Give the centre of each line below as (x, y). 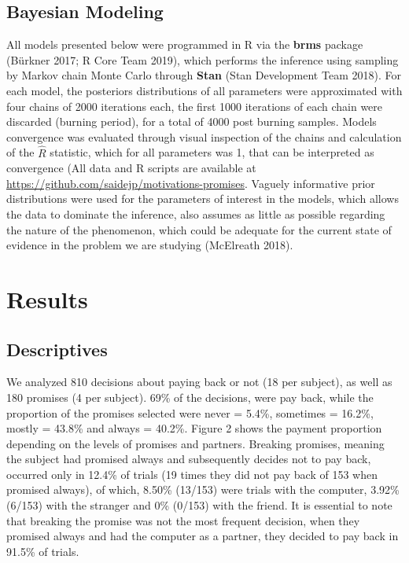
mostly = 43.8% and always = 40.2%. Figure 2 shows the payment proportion (194, 428)
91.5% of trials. (43, 551)
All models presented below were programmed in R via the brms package (185, 44)
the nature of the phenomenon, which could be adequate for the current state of (199, 229)
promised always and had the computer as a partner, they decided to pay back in (203, 536)
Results (47, 298)
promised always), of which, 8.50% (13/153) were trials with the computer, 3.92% (203, 489)
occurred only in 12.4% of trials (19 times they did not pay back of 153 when (192, 474)
